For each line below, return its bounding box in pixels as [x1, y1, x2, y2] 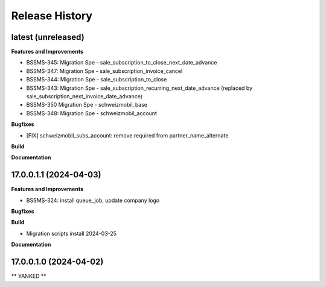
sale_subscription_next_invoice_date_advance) [26, 93, 143, 100]
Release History [11, 9, 93, 22]
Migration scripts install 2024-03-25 [26, 230, 117, 237]
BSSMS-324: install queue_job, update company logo [26, 197, 160, 204]
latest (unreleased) [11, 32, 85, 42]
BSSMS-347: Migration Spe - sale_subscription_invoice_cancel [26, 67, 183, 75]
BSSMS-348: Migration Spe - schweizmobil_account [26, 109, 157, 117]
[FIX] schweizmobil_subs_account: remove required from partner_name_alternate [26, 131, 229, 139]
